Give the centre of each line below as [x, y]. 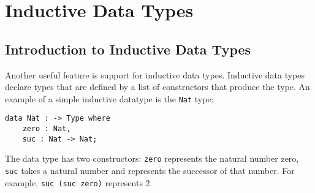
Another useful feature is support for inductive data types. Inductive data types [155, 74]
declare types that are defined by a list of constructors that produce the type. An [157, 87]
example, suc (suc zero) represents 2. [79, 182]
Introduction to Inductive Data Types [128, 49]
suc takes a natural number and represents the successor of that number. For [150, 171]
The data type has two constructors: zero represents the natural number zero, [152, 158]
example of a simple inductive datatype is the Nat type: [109, 98]
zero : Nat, [47, 129]
